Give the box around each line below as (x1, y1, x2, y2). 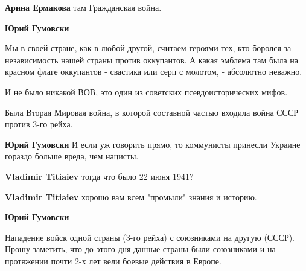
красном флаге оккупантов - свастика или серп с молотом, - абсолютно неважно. (5, 65, 302, 78)
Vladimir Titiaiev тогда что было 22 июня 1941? (5, 170, 194, 182)
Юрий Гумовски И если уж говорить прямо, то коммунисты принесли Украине (5, 138, 301, 150)
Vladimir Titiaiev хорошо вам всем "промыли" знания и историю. (5, 190, 257, 203)
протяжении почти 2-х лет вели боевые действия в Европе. (5, 254, 222, 267)
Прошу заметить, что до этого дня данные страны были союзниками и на (5, 243, 276, 255)
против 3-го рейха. (5, 118, 73, 130)
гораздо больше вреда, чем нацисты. (5, 150, 139, 162)
